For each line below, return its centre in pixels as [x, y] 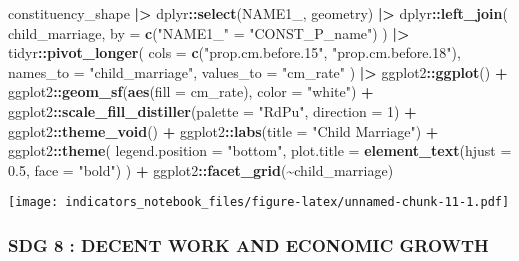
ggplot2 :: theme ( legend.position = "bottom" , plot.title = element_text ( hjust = [260, 150]
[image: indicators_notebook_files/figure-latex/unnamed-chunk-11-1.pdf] [259, 202]
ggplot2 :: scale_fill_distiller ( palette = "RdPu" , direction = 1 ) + [212, 110]
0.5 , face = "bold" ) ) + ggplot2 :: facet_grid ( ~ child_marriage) [201, 169]
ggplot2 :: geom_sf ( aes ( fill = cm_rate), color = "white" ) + [191, 91]
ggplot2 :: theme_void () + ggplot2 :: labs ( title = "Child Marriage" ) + [223, 130]
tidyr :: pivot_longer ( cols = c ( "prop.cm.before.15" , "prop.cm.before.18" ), [234, 52]
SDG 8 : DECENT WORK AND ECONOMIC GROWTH [248, 244]
